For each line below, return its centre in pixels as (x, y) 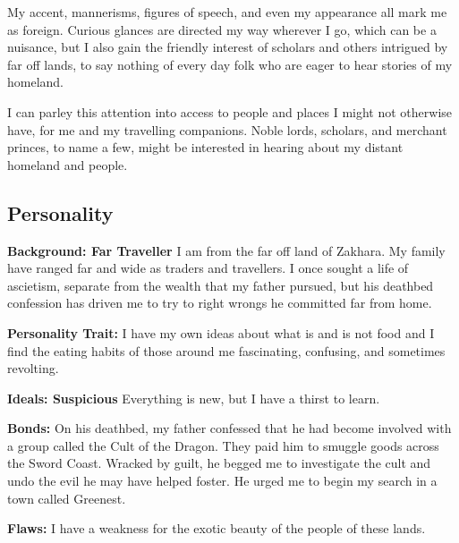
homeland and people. (68, 164)
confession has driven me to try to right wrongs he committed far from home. (220, 303)
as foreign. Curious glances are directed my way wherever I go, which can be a (222, 29)
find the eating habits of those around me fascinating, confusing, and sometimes (226, 350)
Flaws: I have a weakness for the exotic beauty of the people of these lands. (217, 528)
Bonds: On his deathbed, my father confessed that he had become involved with (229, 428)
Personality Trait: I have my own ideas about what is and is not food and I (221, 332)
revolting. (33, 368)
